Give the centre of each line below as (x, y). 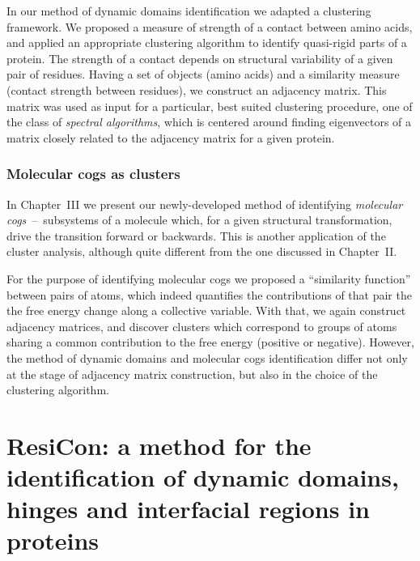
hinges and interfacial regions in (188, 509)
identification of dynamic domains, (203, 477)
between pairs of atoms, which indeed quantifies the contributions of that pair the (209, 294)
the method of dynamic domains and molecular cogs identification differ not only (207, 357)
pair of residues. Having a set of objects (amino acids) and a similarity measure (203, 74)
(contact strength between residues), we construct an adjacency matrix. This (197, 89)
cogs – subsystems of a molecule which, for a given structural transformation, (199, 220)
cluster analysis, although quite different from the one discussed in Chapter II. (202, 251)
